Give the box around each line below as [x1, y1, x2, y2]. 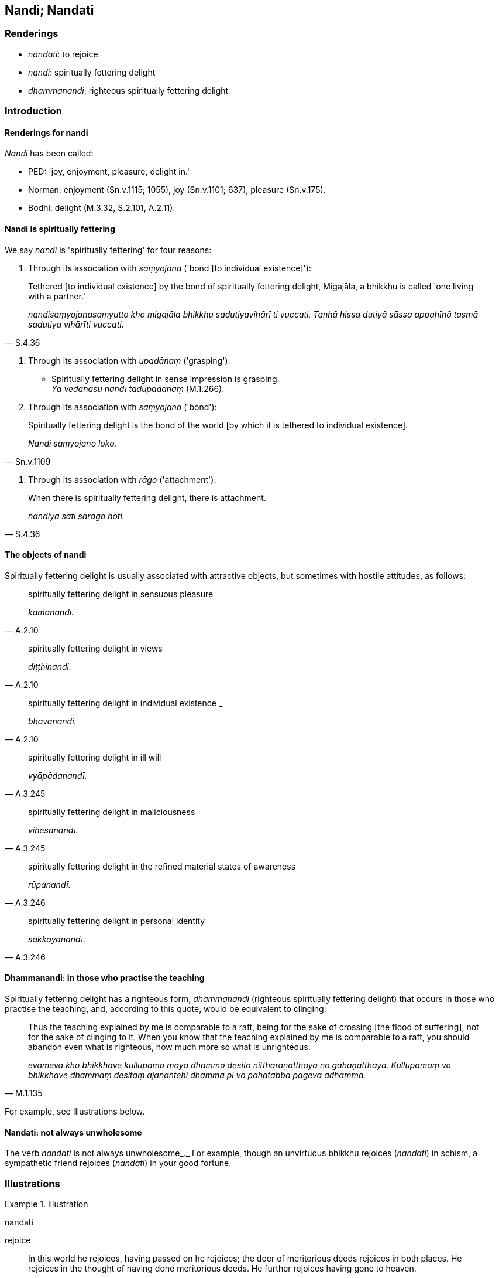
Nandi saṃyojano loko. [28, 438, 117, 448]
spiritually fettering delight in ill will [28, 752, 161, 762]
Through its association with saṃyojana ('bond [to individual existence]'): [28, 263, 311, 273]
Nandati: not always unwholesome [5, 1127, 142, 1137]
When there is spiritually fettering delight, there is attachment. [28, 492, 266, 503]
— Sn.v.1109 [5, 456, 51, 466]
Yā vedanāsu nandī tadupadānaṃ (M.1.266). [51, 383, 225, 394]
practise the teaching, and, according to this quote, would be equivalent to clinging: [5, 1004, 326, 1014]
